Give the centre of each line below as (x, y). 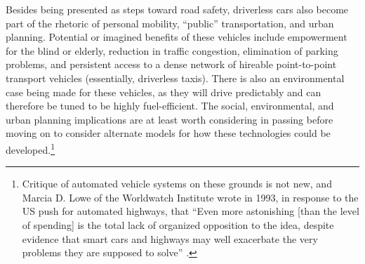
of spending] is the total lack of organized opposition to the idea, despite (178, 224)
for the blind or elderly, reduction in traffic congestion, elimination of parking (172, 50)
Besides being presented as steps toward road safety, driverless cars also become (177, 9)
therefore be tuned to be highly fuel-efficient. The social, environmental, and (170, 106)
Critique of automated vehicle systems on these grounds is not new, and (177, 184)
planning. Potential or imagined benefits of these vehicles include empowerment (177, 37)
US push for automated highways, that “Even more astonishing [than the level (191, 211)
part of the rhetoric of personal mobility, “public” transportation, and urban (170, 23)
